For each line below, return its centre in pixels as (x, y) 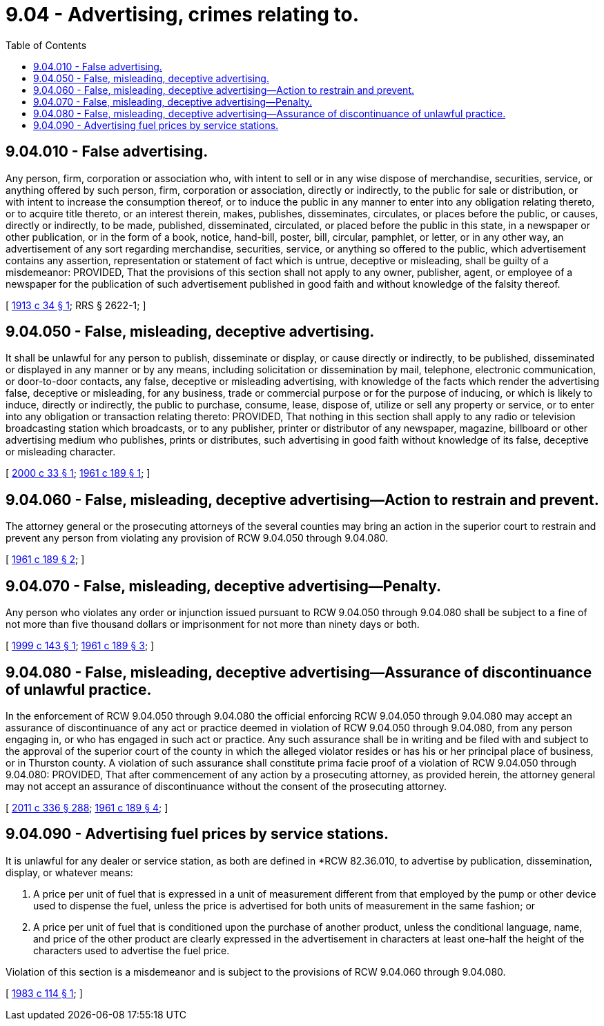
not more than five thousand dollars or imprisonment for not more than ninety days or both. (213, 624)
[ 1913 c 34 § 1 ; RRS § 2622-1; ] (76, 305)
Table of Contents (46, 45)
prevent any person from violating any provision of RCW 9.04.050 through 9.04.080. (197, 538)
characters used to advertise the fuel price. (131, 950)
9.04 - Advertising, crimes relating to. (183, 14)
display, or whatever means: (69, 872)
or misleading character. (61, 452)
